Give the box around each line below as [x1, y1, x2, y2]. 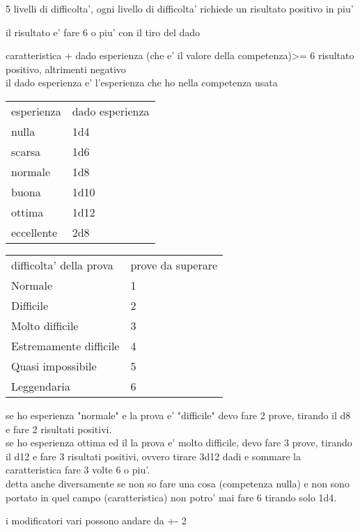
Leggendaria [11, 377, 70, 394]
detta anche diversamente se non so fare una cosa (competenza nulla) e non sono [6, 476, 350, 490]
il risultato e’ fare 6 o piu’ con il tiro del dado [6, 24, 201, 39]
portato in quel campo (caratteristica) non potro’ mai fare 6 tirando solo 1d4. [6, 490, 337, 504]
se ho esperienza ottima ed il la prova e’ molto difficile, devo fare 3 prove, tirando [6, 435, 352, 450]
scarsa [11, 143, 40, 159]
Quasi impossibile [11, 357, 97, 374]
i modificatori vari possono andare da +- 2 [6, 513, 187, 528]
